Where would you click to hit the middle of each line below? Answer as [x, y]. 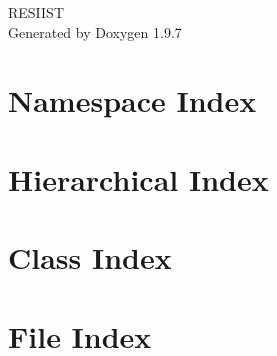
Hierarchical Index [138, 178]
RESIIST [36, 12]
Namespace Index [132, 100]
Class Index [90, 257]
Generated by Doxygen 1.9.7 [95, 31]
